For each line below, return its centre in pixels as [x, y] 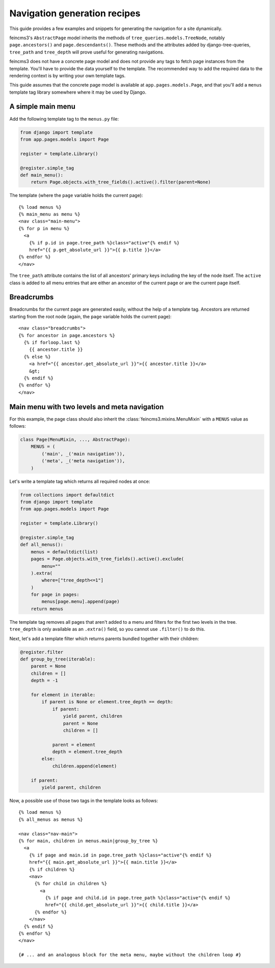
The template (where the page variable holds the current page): [76, 196]
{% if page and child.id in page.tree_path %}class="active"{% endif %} [138, 898]
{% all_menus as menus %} [51, 819]
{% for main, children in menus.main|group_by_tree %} [88, 841]
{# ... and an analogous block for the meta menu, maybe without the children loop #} [130, 955]
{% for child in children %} [71, 884]
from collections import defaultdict [67, 495]
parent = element [74, 744]
